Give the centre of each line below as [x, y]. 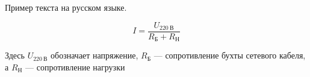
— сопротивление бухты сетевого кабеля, [230, 55]
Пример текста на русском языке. [66, 7]
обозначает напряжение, [95, 55]
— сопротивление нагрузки [75, 67]
